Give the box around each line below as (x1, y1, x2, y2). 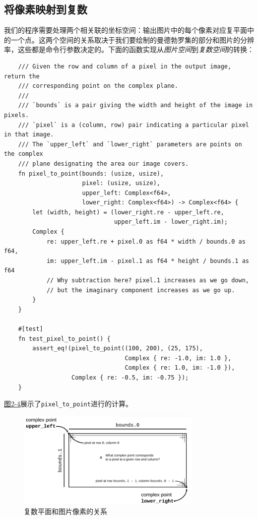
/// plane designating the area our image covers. (18, 160, 189, 167)
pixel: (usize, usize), (82, 180, 160, 187)
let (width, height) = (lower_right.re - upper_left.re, (32, 208, 224, 216)
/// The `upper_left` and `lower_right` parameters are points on (18, 140, 242, 148)
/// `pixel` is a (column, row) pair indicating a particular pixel (18, 121, 249, 129)
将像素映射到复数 (4, 1, 87, 17)
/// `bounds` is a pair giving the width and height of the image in (18, 102, 253, 109)
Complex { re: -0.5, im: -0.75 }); (71, 374, 189, 381)
